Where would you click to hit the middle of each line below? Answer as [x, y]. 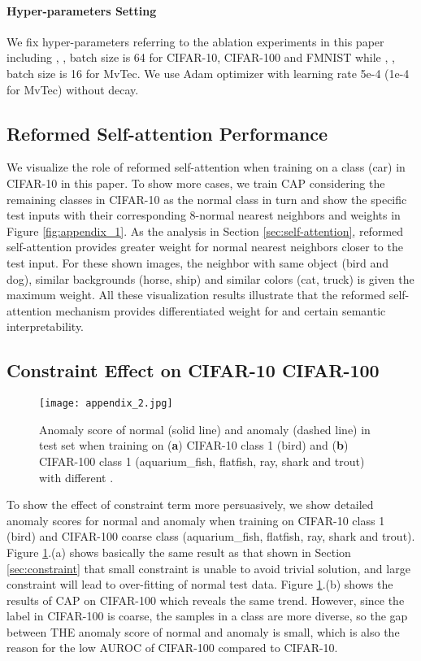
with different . [76, 477]
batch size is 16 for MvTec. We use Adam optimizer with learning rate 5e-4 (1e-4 [208, 73]
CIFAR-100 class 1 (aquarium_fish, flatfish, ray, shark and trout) [202, 461]
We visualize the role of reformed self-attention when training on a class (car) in [206, 167]
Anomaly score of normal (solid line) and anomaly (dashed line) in [205, 429]
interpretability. [46, 326]
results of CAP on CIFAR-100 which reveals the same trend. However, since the [206, 600]
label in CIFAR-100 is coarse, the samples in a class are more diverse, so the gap [207, 616]
